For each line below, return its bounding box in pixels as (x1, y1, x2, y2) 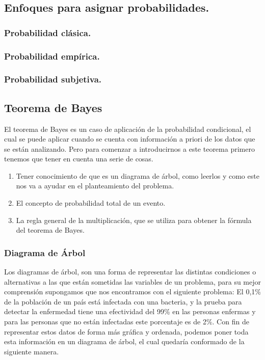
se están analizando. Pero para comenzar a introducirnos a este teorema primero (4, 143, 255, 154)
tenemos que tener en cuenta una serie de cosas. (4, 153, 153, 164)
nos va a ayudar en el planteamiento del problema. (16, 180, 174, 191)
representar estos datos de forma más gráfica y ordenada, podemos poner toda (4, 326, 249, 337)
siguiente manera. (4, 346, 59, 356)
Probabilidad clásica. (4, 26, 91, 39)
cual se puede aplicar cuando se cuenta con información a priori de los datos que (4, 133, 255, 144)
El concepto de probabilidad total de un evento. (16, 198, 166, 208)
